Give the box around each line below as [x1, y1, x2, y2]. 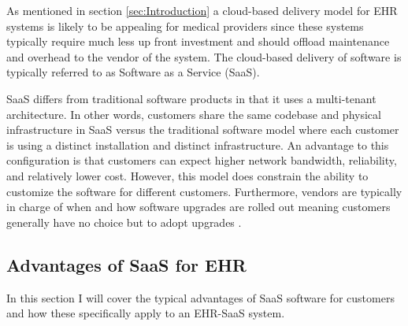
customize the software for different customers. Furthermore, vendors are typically [6, 183, 402, 199]
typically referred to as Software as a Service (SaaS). [6, 64, 260, 80]
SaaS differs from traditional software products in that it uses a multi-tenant [6, 90, 376, 106]
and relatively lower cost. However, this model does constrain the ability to [6, 167, 369, 183]
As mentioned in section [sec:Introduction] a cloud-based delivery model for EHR [6, 2, 398, 18]
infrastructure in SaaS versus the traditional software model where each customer [6, 121, 399, 138]
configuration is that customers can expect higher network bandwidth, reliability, [6, 152, 397, 169]
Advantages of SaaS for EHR [6, 252, 247, 276]
